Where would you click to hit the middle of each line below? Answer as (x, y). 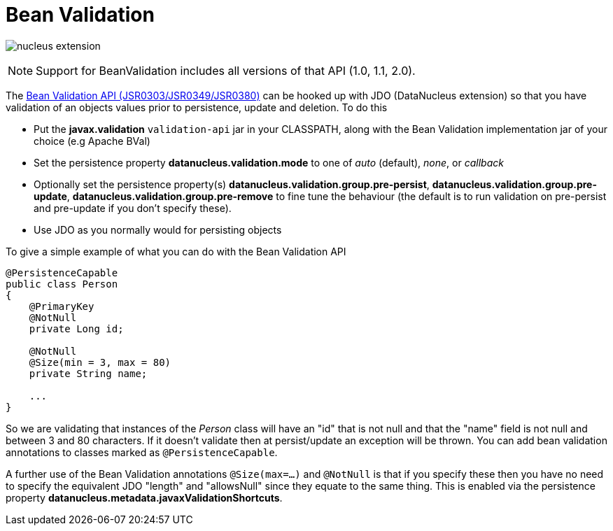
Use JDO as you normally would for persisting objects (158, 229)
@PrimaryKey (62, 306)
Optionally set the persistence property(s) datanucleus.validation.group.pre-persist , (232, 184)
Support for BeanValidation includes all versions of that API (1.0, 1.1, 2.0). (226, 70)
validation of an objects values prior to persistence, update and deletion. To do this (197, 107)
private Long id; (76, 328)
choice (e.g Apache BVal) (92, 141)
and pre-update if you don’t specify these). (133, 208)
